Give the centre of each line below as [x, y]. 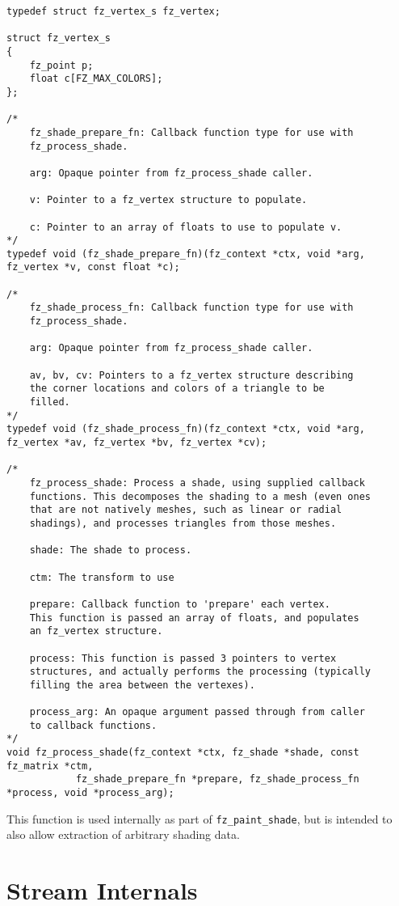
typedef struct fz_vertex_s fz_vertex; [113, 11]
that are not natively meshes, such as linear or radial [186, 510]
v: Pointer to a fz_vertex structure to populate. [168, 200]
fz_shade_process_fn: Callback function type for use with [191, 308]
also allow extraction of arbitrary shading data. [123, 834]
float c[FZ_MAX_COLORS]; [96, 79]
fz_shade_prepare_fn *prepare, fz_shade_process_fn [217, 779]
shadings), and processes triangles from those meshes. [183, 523]
